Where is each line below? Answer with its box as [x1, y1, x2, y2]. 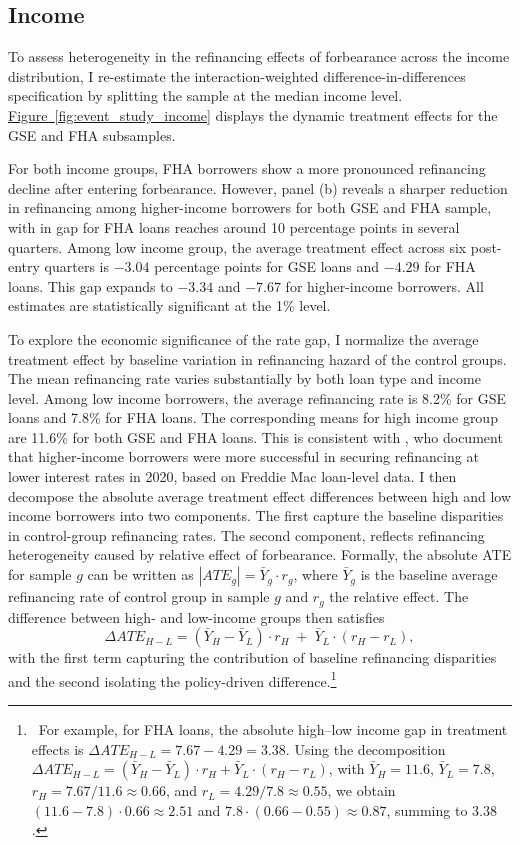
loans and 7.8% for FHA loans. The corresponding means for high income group [8, 407, 498, 428]
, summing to [386, 799, 468, 820]
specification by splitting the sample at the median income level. [8, 85, 403, 106]
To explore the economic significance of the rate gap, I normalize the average [8, 328, 479, 349]
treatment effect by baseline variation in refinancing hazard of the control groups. [8, 348, 507, 369]
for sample [8, 564, 72, 585]
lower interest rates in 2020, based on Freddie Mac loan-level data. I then [8, 466, 457, 487]
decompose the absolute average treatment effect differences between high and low [8, 485, 512, 506]
